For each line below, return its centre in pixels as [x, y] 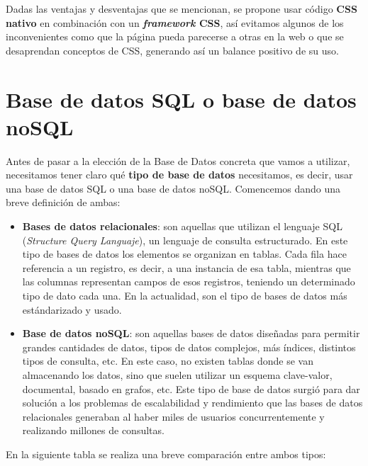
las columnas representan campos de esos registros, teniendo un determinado [189, 282]
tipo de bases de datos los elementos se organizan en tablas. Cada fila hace [184, 254]
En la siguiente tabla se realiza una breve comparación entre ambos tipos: [166, 454]
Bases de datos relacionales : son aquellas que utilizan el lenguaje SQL [182, 226]
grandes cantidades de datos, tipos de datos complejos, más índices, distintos [189, 347]
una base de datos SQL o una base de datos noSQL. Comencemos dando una [173, 188]
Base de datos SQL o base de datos [181, 99]
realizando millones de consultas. [93, 430]
